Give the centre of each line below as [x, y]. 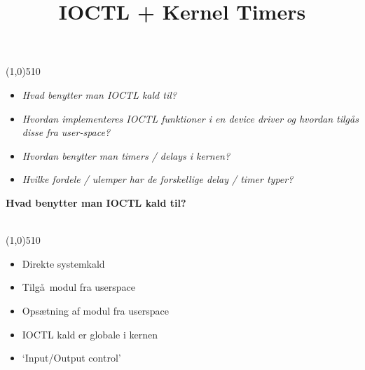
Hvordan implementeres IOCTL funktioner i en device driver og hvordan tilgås [190, 118]
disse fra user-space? [66, 132]
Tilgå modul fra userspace [79, 287]
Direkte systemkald [63, 263]
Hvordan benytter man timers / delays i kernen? [126, 155]
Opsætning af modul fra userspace [95, 310]
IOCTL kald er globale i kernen [90, 334]
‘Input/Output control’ [71, 358]
